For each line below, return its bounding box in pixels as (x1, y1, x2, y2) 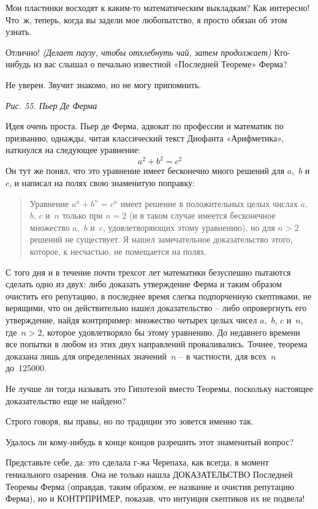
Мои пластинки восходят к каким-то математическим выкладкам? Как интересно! (6, 1, 310, 13)
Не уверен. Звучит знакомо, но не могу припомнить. (6, 78, 202, 91)
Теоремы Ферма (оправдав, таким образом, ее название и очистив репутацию (6, 480, 295, 492)
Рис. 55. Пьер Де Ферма (6, 99, 97, 111)
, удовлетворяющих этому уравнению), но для (102, 221, 275, 233)
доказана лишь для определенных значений (6, 349, 167, 362)
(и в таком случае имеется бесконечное (129, 209, 276, 222)
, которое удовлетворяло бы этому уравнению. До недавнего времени (42, 325, 300, 338)
